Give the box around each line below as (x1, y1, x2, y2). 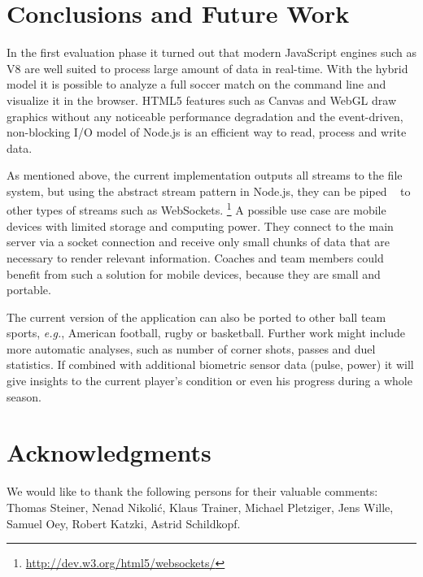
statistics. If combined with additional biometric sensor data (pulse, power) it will (7, 356, 414, 373)
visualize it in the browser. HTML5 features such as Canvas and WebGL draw (7, 91, 397, 108)
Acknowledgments (7, 436, 211, 469)
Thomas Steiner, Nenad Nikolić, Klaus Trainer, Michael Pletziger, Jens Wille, (7, 498, 394, 515)
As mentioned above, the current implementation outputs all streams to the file (7, 167, 403, 184)
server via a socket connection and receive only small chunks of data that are (7, 233, 390, 250)
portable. (7, 281, 51, 298)
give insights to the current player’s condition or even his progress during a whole (7, 372, 412, 389)
